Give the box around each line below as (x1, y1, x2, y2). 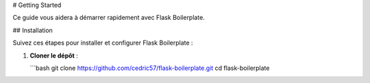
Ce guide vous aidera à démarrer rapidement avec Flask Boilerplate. (12, 14, 205, 22)
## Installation (12, 26, 53, 34)
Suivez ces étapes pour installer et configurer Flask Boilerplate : (12, 38, 193, 47)
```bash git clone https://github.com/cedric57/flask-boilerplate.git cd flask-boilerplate (29, 64, 270, 72)
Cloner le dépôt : (29, 51, 78, 60)
